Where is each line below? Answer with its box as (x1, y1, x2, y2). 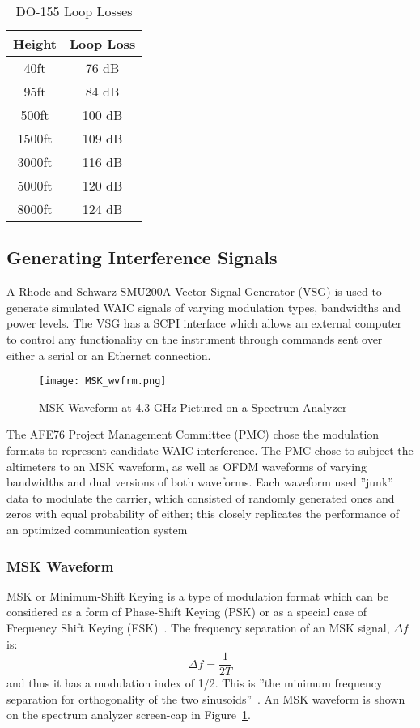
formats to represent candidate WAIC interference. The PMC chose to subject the (6, 442, 414, 459)
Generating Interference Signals (6, 245, 278, 270)
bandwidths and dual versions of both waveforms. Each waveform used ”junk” (6, 473, 393, 490)
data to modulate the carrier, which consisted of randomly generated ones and (6, 489, 395, 506)
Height (13, 34, 57, 53)
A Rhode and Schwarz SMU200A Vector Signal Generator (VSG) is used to (6, 283, 382, 300)
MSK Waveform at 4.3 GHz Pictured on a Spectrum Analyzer (39, 398, 347, 415)
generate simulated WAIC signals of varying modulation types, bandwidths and (6, 298, 401, 315)
